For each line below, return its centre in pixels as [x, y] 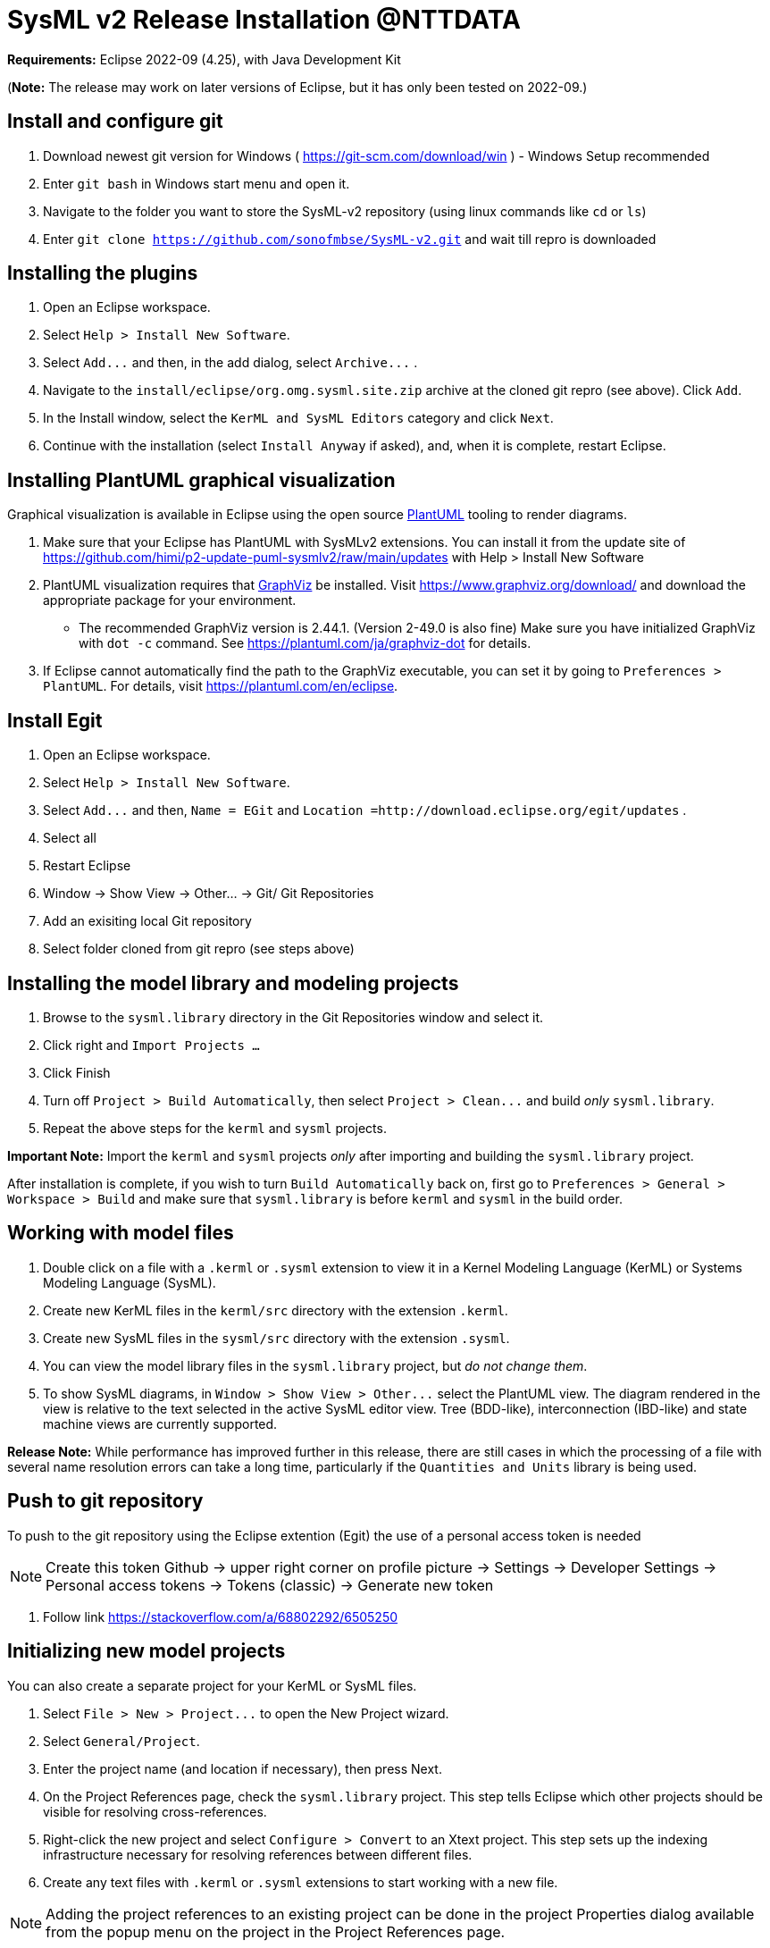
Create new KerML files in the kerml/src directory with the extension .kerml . [276, 1310]
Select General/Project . [121, 1741]
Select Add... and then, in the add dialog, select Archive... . [230, 363]
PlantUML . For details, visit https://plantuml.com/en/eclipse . [221, 686]
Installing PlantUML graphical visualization [201, 480]
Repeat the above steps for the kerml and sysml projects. [215, 1128]
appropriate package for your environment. [170, 600]
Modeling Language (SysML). [130, 1282]
